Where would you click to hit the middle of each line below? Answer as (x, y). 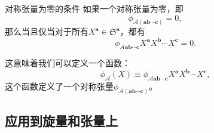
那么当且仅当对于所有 (47, 31)
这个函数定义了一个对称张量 (59, 86)
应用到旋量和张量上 (61, 121)
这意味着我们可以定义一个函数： (68, 63)
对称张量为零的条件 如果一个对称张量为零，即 (94, 8)
